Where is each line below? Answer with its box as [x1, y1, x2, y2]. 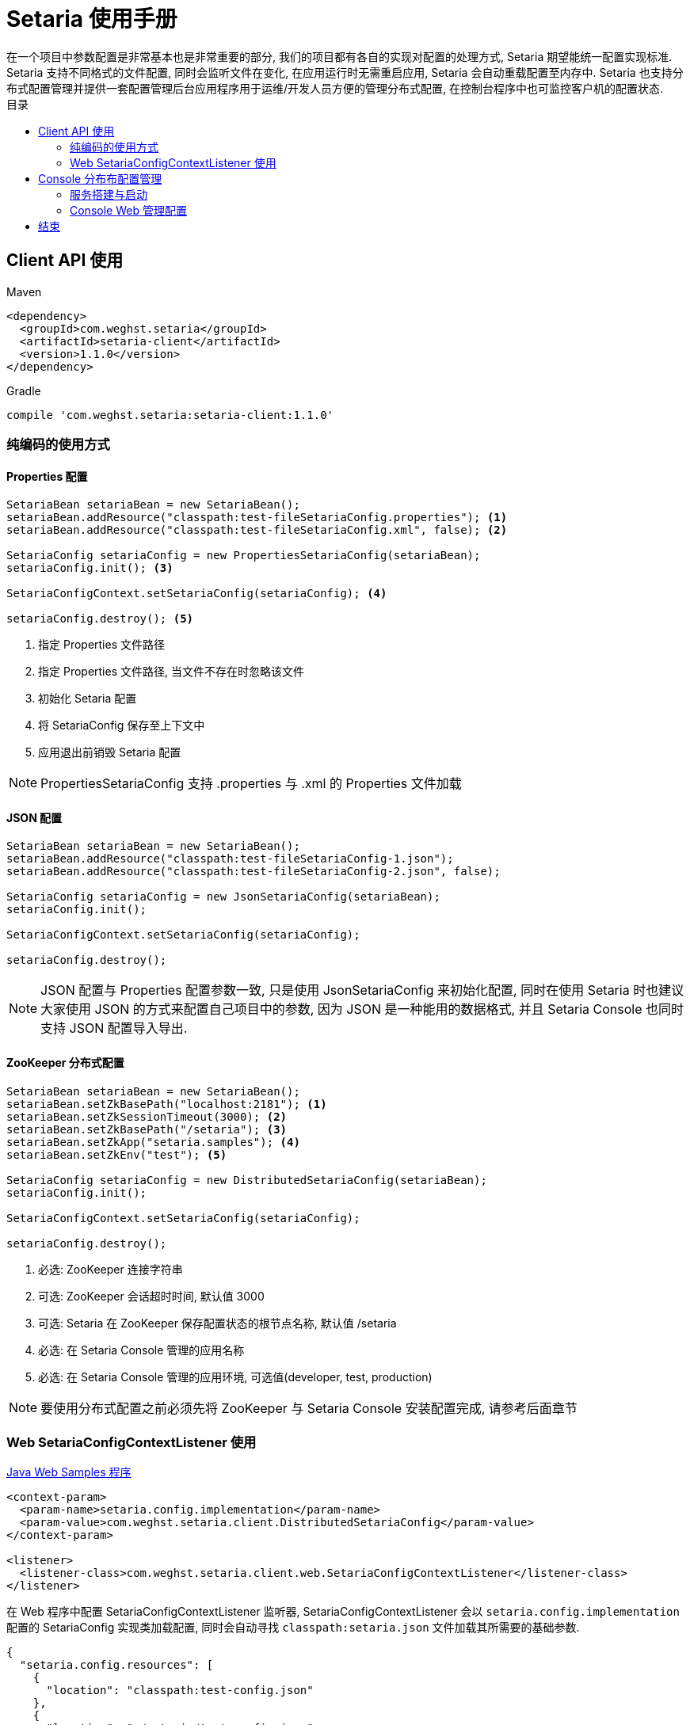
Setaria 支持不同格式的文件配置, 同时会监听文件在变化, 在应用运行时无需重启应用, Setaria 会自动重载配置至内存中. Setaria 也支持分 [6, 65, 684, 79]
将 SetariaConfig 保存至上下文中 [38, 718, 205, 733]
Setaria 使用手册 [6, 6, 177, 32]
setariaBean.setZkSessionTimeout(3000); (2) [6, 1110, 288, 1123]
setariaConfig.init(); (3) [6, 562, 173, 575]
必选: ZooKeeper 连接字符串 [38, 1262, 183, 1276]
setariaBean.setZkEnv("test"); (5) [6, 1148, 227, 1161]
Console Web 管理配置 [70, 203, 187, 217]
